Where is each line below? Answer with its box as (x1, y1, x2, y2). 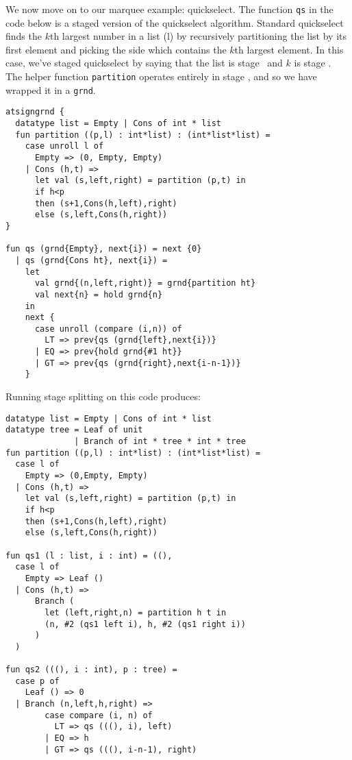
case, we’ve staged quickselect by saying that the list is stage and (5, 56, 283, 70)
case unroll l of (25, 141, 104, 151)
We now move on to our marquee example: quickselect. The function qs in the (5, 2, 334, 16)
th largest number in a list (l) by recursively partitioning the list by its (49, 29, 347, 43)
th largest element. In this (234, 42, 344, 56)
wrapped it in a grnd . (5, 82, 96, 97)
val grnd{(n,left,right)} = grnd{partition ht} (34, 278, 256, 289)
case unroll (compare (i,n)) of (34, 323, 182, 334)
